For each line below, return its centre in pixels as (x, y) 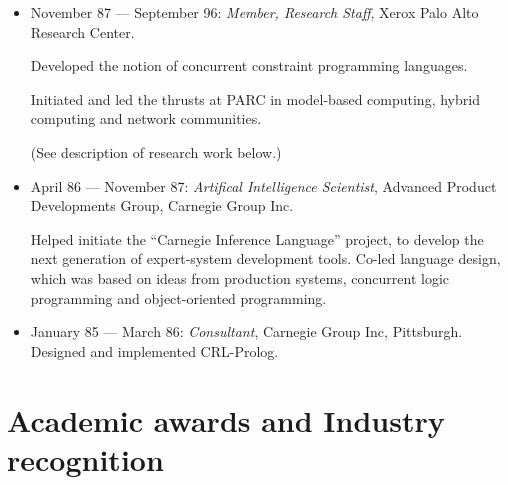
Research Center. (82, 31)
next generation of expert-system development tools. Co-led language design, (265, 258)
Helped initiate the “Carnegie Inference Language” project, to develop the (257, 238)
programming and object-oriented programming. (178, 297)
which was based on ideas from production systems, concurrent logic (240, 277)
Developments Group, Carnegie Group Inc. (162, 205)
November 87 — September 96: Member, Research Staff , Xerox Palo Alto (254, 12)
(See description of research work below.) (156, 151)
